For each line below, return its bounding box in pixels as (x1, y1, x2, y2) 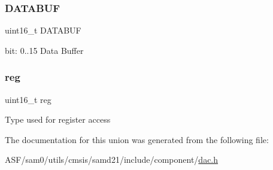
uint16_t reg (5, 93, 51, 105)
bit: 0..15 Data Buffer (5, 44, 84, 56)
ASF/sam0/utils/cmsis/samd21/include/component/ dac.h (5, 153, 219, 166)
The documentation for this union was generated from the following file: (5, 133, 269, 145)
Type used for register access (5, 113, 111, 126)
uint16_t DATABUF (5, 24, 81, 37)
